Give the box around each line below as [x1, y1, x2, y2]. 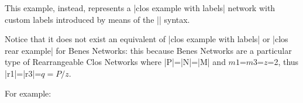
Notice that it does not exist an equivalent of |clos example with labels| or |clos [5, 33, 288, 45]
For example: [5, 87, 51, 99]
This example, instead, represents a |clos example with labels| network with [5, 2, 276, 13]
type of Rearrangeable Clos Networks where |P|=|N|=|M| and [5, 56, 226, 68]
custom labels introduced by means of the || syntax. [5, 13, 190, 25]
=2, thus [267, 56, 299, 68]
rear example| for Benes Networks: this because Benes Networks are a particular [5, 44, 292, 56]
